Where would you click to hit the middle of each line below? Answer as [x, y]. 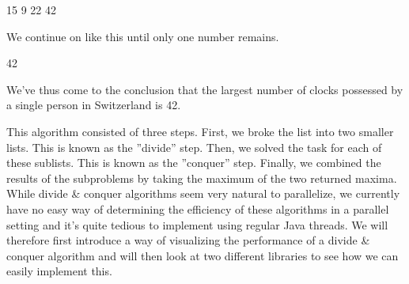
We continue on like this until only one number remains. [143, 36]
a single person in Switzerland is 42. [94, 105]
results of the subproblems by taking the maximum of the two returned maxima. [202, 178]
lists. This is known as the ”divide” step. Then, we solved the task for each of [194, 147]
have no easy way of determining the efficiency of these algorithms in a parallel [198, 208]
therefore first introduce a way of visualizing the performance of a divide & [188, 240]
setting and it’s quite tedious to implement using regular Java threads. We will [197, 224]
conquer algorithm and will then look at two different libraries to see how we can [203, 255]
